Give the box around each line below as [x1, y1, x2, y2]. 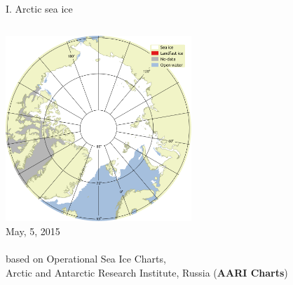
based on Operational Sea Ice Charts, [6, 251, 166, 265]
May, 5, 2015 [6, 223, 60, 238]
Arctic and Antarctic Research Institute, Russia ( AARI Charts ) [6, 265, 288, 279]
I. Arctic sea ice [6, 1, 73, 15]
